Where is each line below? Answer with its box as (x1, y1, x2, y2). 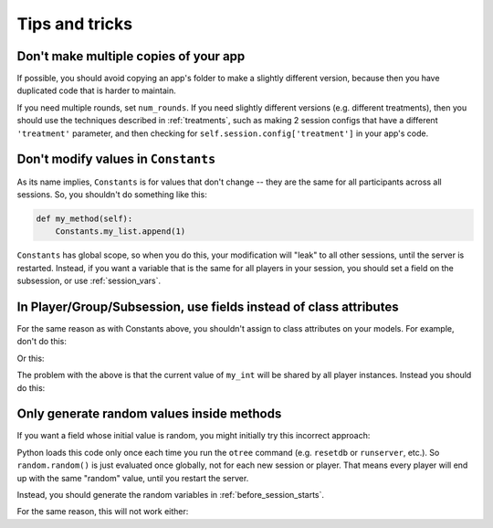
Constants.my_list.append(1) (55, 227, 186, 237)
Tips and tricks (16, 14, 132, 34)
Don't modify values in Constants (16, 152, 216, 167)
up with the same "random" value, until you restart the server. (16, 472, 249, 483)
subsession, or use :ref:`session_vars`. (16, 275, 162, 287)
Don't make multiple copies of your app (16, 48, 246, 64)
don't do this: (16, 336, 68, 347)
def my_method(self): (36, 213, 133, 224)
